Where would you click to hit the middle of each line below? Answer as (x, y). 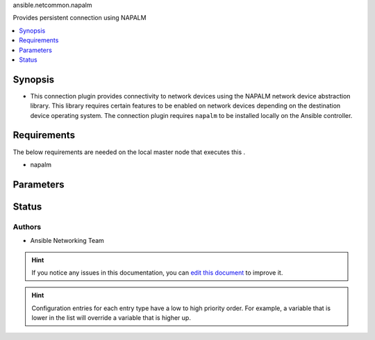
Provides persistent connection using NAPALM (80, 18)
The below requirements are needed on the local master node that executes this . (129, 152)
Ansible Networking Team (67, 241)
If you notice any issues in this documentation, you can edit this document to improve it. (157, 272)
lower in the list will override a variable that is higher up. (111, 318)
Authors (27, 227)
